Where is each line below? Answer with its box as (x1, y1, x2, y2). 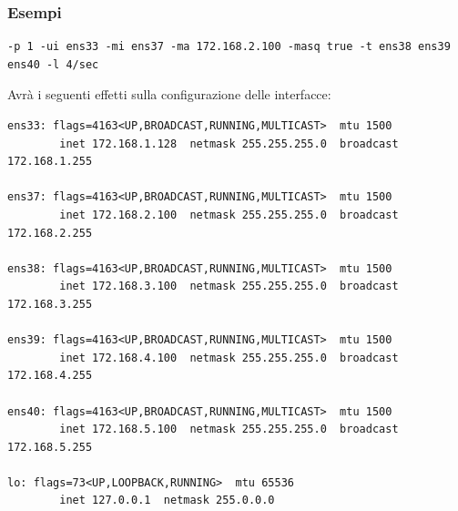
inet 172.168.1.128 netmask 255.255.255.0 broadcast (59, 137, 399, 150)
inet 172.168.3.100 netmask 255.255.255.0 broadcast (59, 280, 399, 293)
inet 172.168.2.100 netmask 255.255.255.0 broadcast (59, 208, 399, 221)
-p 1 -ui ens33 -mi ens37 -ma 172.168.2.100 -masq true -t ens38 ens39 (7, 40, 451, 54)
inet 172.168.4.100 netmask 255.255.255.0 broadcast (59, 351, 399, 364)
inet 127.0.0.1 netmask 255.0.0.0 (59, 494, 275, 507)
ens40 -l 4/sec (7, 57, 99, 71)
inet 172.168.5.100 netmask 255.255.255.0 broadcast (59, 423, 399, 436)
